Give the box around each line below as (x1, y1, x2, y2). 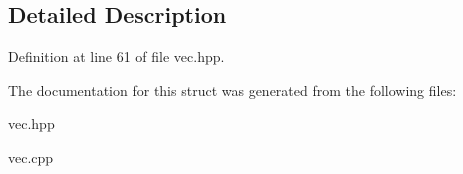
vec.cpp (8, 146, 54, 167)
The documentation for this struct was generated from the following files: (8, 79, 457, 100)
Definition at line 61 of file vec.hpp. (8, 46, 225, 67)
